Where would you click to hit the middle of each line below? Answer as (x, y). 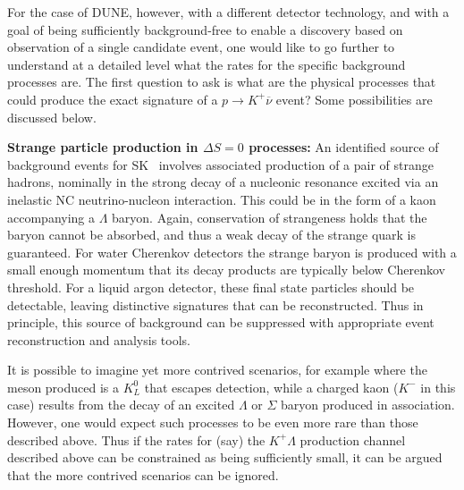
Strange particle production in (103, 147)
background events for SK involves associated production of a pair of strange (220, 164)
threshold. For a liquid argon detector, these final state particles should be (211, 287)
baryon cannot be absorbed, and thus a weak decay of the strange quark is (212, 235)
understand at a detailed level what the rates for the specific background (207, 64)
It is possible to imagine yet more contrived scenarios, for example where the (217, 370)
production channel (353, 439)
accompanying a (51, 217)
